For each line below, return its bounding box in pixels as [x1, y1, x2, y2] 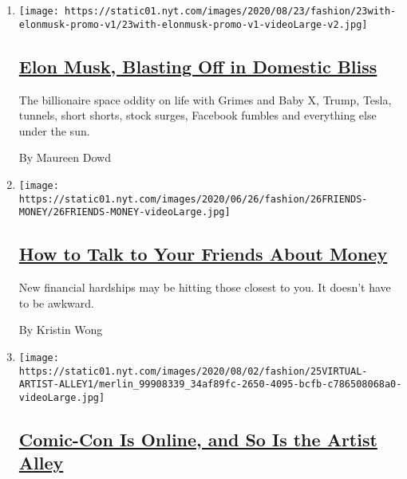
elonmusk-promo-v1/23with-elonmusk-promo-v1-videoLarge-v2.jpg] [18, 18, 368, 30]
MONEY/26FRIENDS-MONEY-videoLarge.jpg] [18, 206, 231, 218]
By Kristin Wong [18, 321, 103, 338]
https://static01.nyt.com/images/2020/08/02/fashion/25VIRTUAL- [18, 365, 368, 377]
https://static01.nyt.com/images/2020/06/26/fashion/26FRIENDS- [18, 193, 368, 205]
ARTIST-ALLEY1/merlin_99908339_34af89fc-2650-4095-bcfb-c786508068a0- [18, 379, 402, 391]
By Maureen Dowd [18, 149, 111, 166]
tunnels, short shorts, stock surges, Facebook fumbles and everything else [18, 107, 377, 124]
